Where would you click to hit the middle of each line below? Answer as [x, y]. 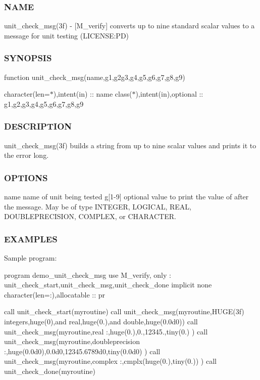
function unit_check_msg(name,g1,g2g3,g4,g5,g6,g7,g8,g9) [95, 77]
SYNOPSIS [28, 58]
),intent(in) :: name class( [93, 94]
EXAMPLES [31, 239]
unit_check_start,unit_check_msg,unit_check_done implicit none [108, 285]
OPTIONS [26, 177]
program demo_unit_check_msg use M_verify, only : [88, 275]
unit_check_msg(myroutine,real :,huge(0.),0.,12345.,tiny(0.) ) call [106, 331]
